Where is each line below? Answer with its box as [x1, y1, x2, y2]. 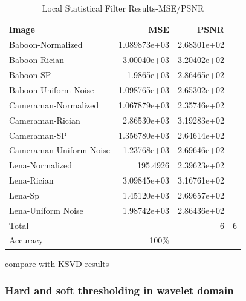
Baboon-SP [9, 68, 51, 81]
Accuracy [9, 234, 44, 246]
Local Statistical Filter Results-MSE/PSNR [42, 2, 204, 14]
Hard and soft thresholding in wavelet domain [5, 283, 234, 298]
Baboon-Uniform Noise [9, 83, 94, 96]
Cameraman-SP [9, 128, 67, 141]
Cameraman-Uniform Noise [9, 144, 110, 156]
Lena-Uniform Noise [9, 203, 83, 216]
